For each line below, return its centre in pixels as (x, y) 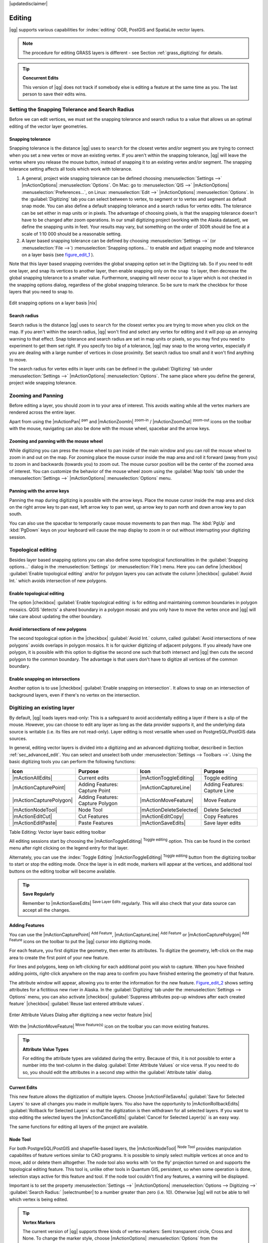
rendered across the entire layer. (42, 412)
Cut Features (93, 816)
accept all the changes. (46, 910)
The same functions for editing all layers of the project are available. (79, 1127)
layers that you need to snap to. (41, 291)
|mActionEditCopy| (162, 816)
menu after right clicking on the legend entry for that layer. (69, 848)
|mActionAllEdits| (32, 778)
